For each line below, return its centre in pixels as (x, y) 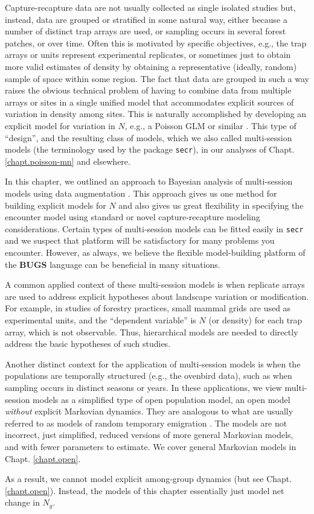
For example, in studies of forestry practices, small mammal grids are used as (148, 308)
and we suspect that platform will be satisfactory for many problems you (140, 240)
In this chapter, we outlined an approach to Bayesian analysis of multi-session (149, 181)
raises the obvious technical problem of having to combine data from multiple (148, 90)
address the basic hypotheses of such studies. (88, 344)
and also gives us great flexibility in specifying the (211, 205)
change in (22, 502)
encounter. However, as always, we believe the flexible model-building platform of (155, 252)
